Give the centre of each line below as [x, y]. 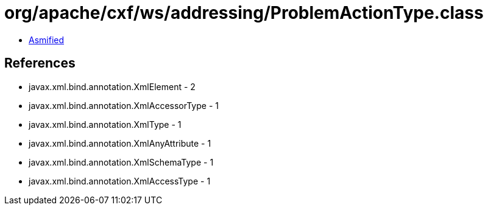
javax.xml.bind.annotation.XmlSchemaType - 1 [121, 162]
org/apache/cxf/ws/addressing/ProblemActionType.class [244, 13]
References [40, 63]
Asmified [47, 40]
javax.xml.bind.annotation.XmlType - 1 [105, 124]
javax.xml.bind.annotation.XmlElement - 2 [112, 86]
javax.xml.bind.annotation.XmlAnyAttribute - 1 [120, 143]
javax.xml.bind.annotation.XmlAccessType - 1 [120, 181]
